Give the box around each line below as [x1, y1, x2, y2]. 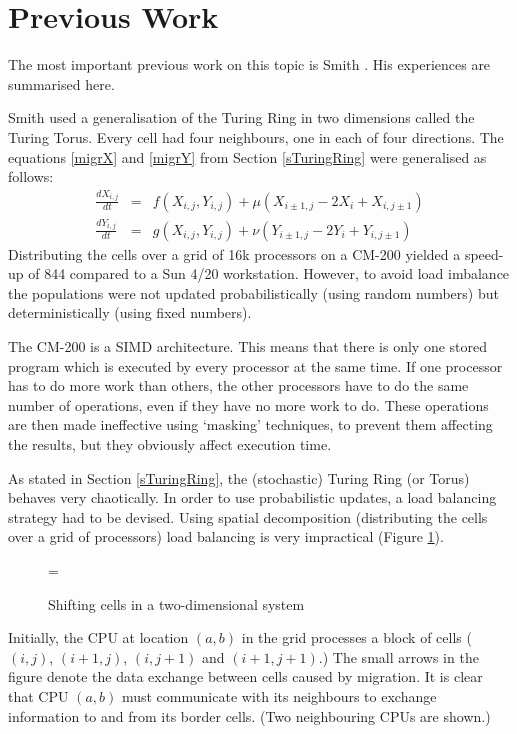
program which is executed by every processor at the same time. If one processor [8, 355, 503, 376]
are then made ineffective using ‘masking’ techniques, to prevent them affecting [8, 414, 493, 435]
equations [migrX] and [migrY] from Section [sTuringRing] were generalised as [8, 146, 487, 167]
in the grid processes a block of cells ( [241, 627, 472, 648]
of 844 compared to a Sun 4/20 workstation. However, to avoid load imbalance [28, 263, 510, 284]
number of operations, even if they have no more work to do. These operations [8, 394, 489, 415]
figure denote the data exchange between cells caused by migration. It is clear [8, 666, 483, 687]
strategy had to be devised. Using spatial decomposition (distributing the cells [8, 506, 488, 527]
